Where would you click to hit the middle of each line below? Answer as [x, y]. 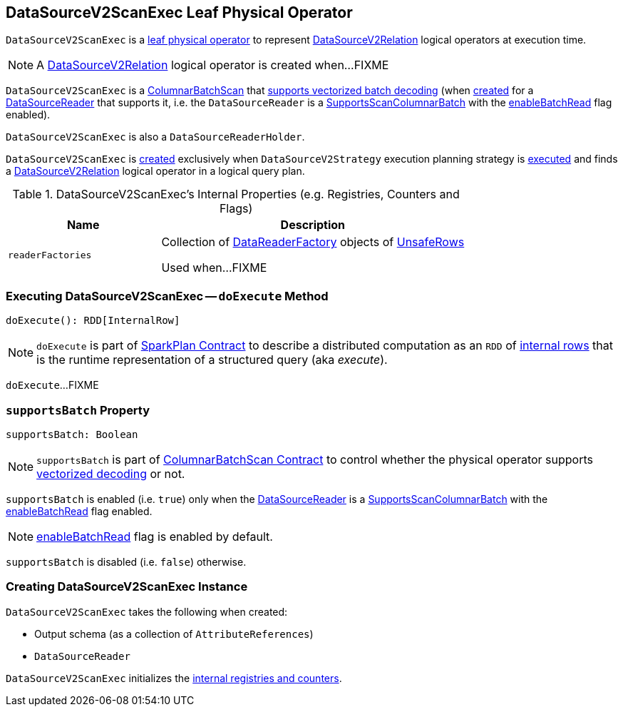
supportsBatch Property [78, 410]
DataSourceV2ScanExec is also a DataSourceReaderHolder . [155, 137]
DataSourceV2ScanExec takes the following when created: [147, 611]
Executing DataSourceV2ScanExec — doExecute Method [167, 296]
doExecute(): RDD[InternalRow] [93, 321]
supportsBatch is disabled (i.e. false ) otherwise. [126, 561]
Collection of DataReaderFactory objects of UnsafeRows [313, 242]
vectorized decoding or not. [111, 473]
